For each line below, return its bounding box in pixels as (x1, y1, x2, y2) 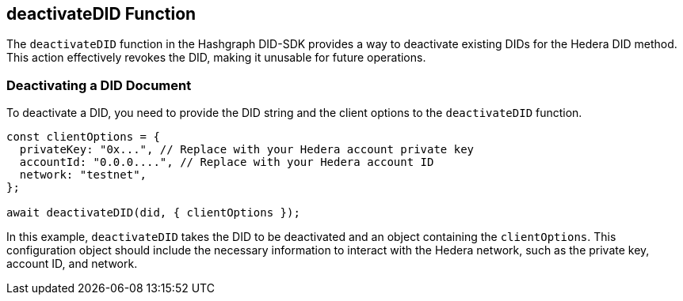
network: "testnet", (19, 168, 147, 182)
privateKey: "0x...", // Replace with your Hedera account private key (19, 143, 475, 156)
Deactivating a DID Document (6, 77, 192, 93)
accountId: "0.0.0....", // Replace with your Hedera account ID (19, 156, 434, 169)
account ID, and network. (6, 257, 138, 271)
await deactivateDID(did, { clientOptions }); (6, 206, 300, 220)
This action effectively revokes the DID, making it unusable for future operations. (6, 51, 426, 65)
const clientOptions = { (6, 130, 160, 144)
